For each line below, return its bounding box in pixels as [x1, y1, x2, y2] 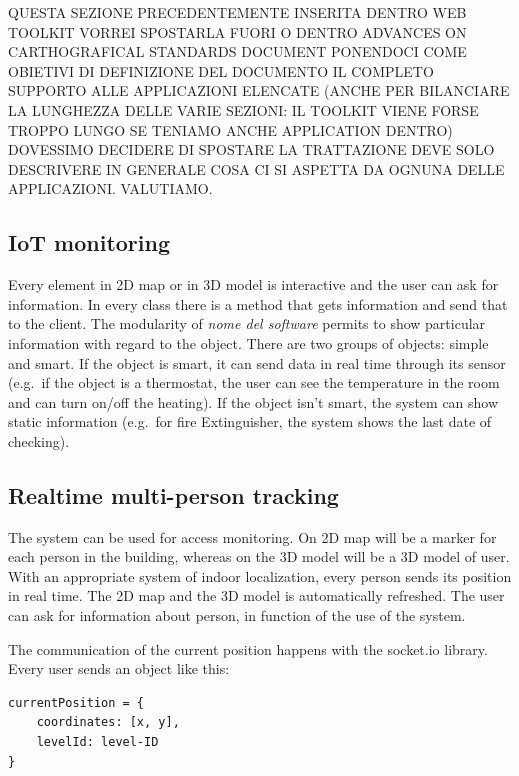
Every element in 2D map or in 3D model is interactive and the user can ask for [8, 274, 499, 295]
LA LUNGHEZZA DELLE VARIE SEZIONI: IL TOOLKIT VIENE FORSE [8, 99, 479, 120]
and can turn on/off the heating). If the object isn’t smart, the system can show [8, 391, 499, 412]
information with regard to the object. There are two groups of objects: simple [8, 332, 489, 353]
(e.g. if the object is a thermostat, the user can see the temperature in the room [8, 372, 500, 393]
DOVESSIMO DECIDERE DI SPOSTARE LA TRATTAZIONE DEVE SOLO [8, 139, 495, 160]
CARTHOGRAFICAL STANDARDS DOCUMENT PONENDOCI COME [8, 41, 467, 62]
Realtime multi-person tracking [8, 479, 339, 510]
